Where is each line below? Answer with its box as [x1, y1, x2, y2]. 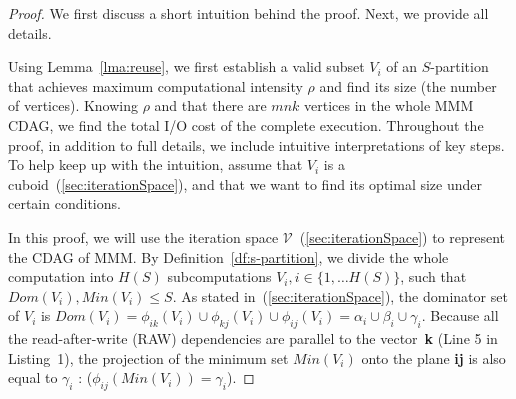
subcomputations [167, 266, 272, 287]
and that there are [154, 95, 267, 116]
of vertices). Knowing [8, 95, 139, 116]
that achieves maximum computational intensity [8, 75, 303, 96]
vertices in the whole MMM [304, 95, 474, 116]
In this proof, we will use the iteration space [8, 226, 279, 247]
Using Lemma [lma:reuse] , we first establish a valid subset [8, 56, 365, 77]
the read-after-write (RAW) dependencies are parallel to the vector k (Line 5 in [8, 328, 498, 349]
